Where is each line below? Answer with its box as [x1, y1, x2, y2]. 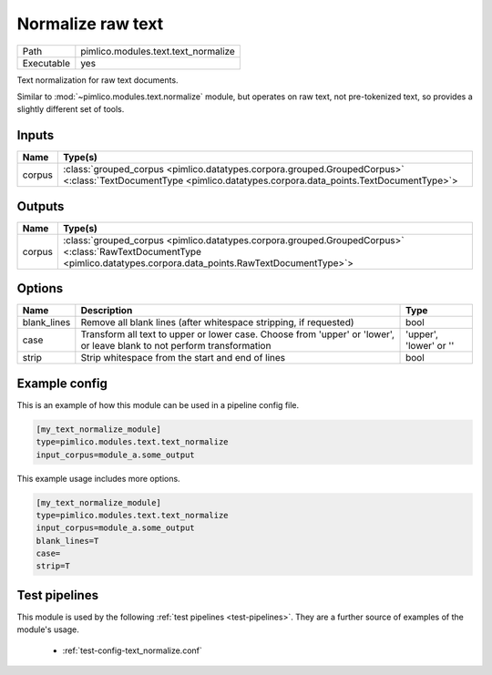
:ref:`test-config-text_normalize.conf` [62, 645, 202, 656]
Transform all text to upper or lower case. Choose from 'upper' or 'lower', [80, 328, 395, 341]
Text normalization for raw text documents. [16, 74, 179, 86]
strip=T [36, 561, 70, 571]
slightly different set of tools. [16, 104, 125, 115]
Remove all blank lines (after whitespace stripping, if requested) [80, 316, 354, 329]
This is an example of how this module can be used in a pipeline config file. [16, 399, 300, 410]
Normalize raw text [16, 14, 164, 34]
